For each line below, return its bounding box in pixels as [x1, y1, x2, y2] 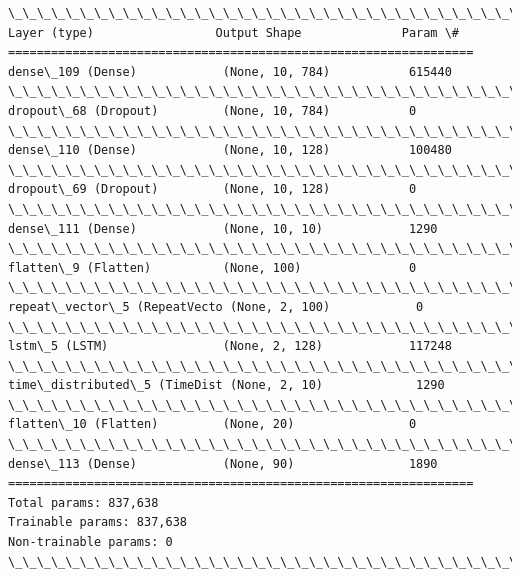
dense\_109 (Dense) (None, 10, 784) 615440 [8, 64, 452, 79]
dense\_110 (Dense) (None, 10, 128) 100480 [8, 143, 452, 158]
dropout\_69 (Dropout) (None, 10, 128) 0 [8, 182, 417, 197]
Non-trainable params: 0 [8, 535, 173, 550]
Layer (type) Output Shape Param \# [8, 25, 460, 40]
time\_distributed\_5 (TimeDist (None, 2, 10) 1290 [8, 378, 445, 393]
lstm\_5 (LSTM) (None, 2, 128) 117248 [8, 339, 452, 354]
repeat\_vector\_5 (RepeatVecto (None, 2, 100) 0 [8, 299, 424, 314]
